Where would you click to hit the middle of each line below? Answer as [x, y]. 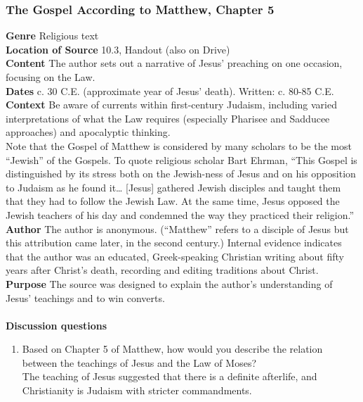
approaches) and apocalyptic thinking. [88, 132]
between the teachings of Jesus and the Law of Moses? [139, 362]
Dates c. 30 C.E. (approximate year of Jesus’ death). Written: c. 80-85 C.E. [170, 90]
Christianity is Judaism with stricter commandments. [137, 390]
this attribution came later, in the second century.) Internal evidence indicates [174, 243]
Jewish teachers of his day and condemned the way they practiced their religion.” [180, 214]
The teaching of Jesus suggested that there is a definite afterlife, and [170, 376]
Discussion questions [57, 325]
